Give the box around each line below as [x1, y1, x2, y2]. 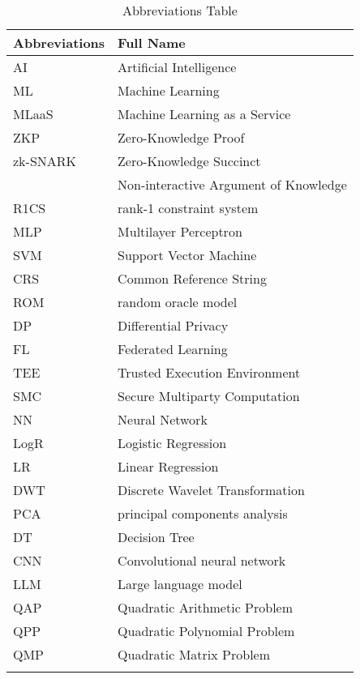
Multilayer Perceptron [118, 222, 242, 241]
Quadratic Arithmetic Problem [118, 598, 294, 617]
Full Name [118, 33, 186, 52]
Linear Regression [118, 457, 219, 476]
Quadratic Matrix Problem [118, 645, 271, 664]
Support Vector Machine [118, 246, 257, 264]
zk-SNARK [13, 152, 77, 170]
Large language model [118, 574, 242, 593]
